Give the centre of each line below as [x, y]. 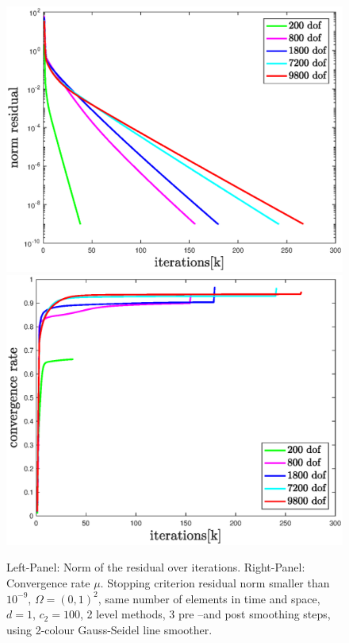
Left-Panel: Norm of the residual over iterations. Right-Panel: [156, 567]
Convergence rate [48, 582]
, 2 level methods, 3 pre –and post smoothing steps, [205, 614]
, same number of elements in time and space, [209, 598]
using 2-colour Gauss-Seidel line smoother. [109, 629]
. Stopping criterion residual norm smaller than [215, 582]
